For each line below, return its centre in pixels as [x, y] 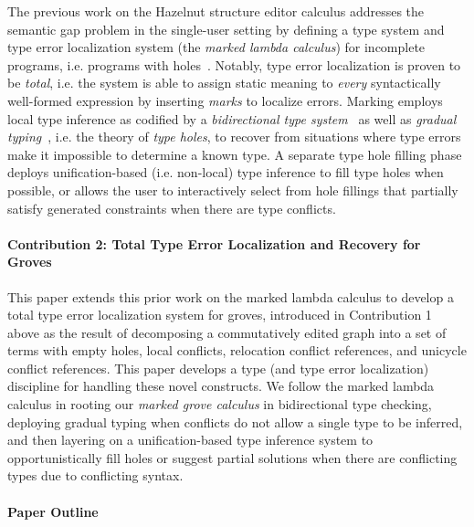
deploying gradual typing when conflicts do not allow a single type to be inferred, [235, 422]
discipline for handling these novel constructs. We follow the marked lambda [221, 386]
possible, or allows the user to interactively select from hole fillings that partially [233, 190]
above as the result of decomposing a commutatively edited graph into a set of [227, 332]
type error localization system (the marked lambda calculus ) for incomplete [216, 47]
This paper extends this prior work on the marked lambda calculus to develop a [231, 296]
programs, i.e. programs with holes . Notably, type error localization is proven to [234, 64]
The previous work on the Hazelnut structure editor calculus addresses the [216, 11]
